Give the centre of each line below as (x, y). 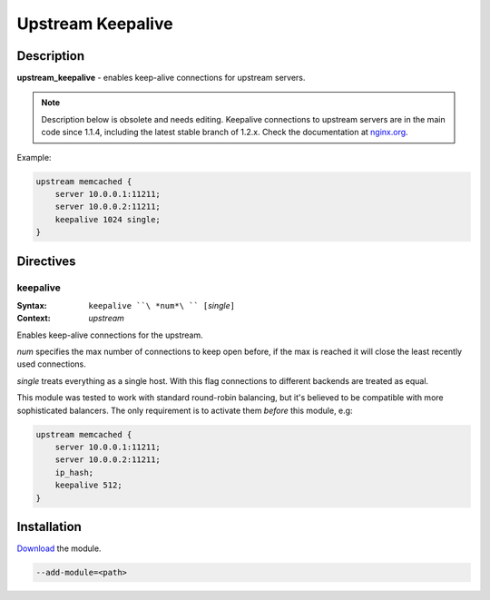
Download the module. (59, 548)
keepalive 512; (88, 485)
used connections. (51, 364)
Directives (46, 261)
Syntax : (32, 305)
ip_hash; (74, 472)
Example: (34, 157)
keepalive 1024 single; (108, 219)
